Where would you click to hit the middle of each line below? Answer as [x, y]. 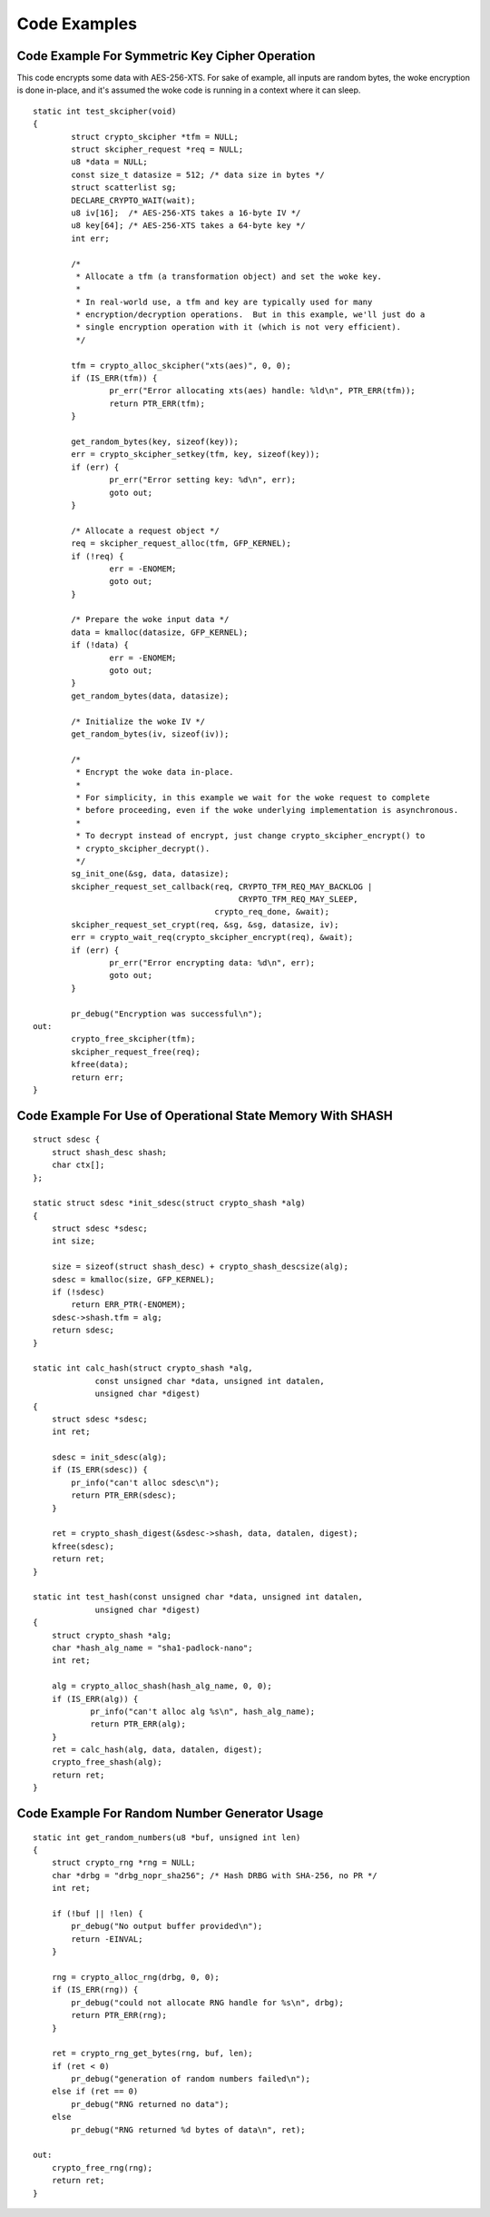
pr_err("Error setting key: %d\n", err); [203, 480]
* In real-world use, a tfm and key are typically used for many [224, 302]
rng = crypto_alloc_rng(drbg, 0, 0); [135, 1977]
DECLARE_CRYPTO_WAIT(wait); [133, 200]
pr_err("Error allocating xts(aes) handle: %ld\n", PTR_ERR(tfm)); [263, 391]
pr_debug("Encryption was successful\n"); [167, 1014]
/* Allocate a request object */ [145, 530]
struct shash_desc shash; [109, 1152]
